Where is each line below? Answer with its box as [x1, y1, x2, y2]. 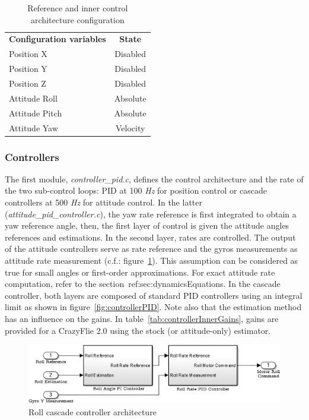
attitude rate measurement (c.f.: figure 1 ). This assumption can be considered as [5, 254, 298, 266]
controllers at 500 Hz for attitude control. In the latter [5, 196, 202, 208]
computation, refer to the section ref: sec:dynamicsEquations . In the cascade [5, 277, 281, 290]
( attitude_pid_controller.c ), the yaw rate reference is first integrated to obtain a [5, 207, 297, 220]
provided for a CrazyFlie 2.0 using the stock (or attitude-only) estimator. [5, 324, 271, 336]
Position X [9, 48, 47, 60]
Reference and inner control [27, 2, 128, 14]
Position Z [9, 77, 46, 89]
